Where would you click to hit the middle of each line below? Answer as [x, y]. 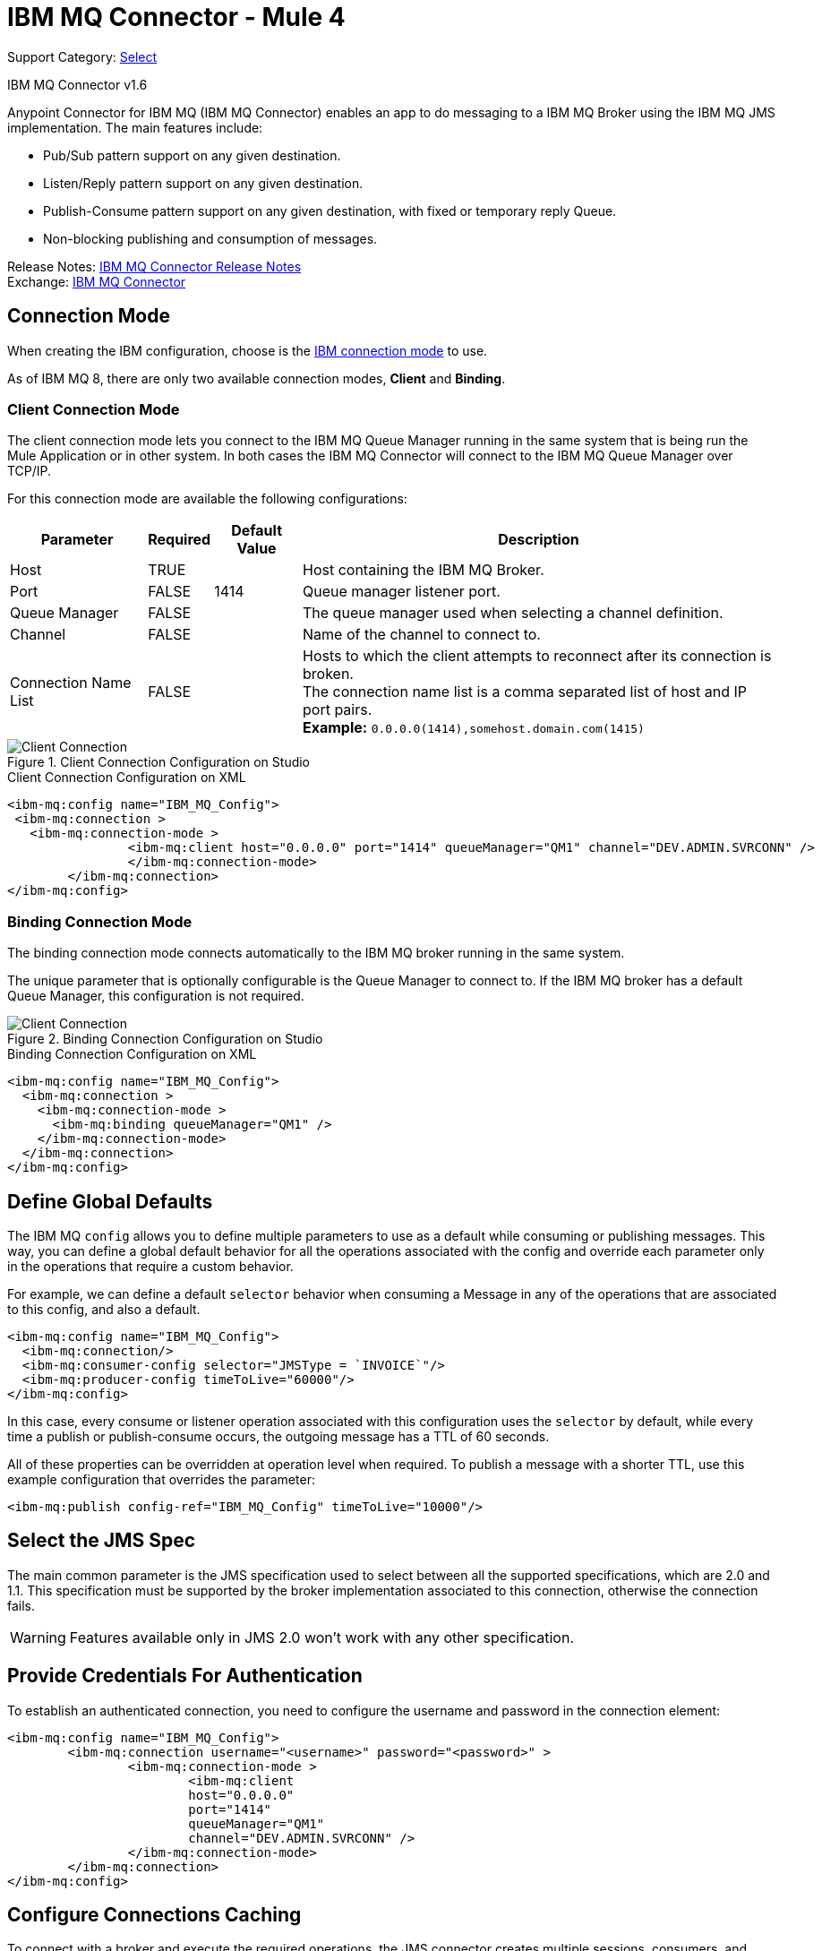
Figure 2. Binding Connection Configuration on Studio [165, 1039]
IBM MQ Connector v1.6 [77, 84]
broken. [328, 674]
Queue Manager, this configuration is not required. [156, 996]
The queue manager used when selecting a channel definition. [513, 613]
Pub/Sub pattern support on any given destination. [192, 155]
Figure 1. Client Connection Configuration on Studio [159, 762]
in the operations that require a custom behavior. [150, 1266]
